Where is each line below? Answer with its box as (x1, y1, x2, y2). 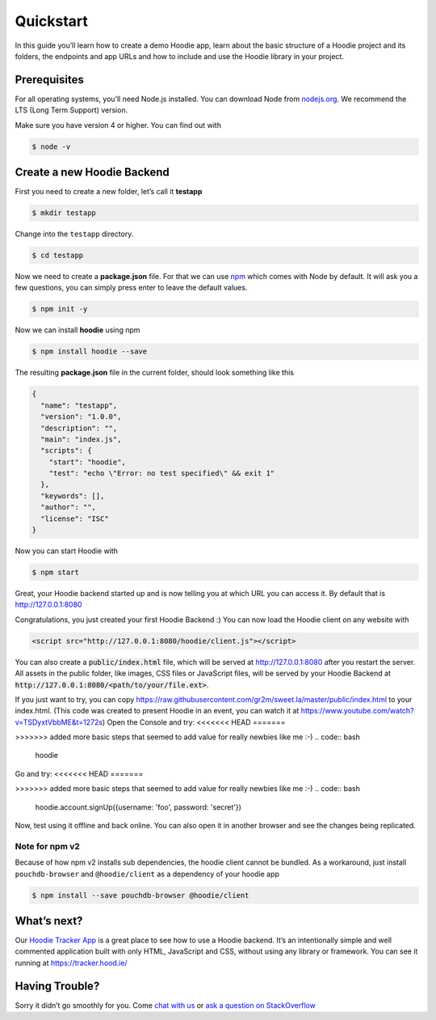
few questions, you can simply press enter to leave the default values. (15, 283, 248, 293)
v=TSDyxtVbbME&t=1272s (15, 717, 103, 727)
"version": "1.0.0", (40, 413, 122, 421)
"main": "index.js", (40, 434, 122, 444)
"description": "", (40, 423, 118, 433)
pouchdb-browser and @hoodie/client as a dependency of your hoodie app (15, 869, 280, 878)
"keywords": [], (40, 491, 105, 501)
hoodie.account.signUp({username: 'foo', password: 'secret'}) (35, 802, 242, 812)
